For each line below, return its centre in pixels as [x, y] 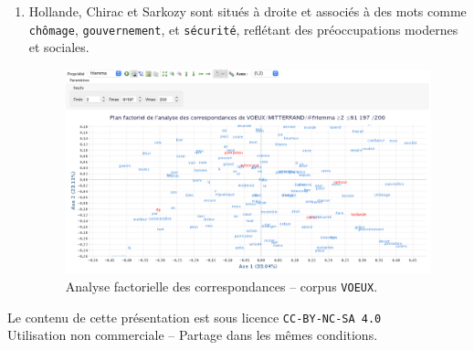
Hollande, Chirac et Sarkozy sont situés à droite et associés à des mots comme [248, 11]
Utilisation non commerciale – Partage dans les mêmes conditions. [193, 335]
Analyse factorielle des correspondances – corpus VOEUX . [221, 286]
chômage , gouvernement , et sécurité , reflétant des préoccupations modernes [243, 29]
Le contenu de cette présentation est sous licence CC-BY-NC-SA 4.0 [195, 317]
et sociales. [59, 47]
